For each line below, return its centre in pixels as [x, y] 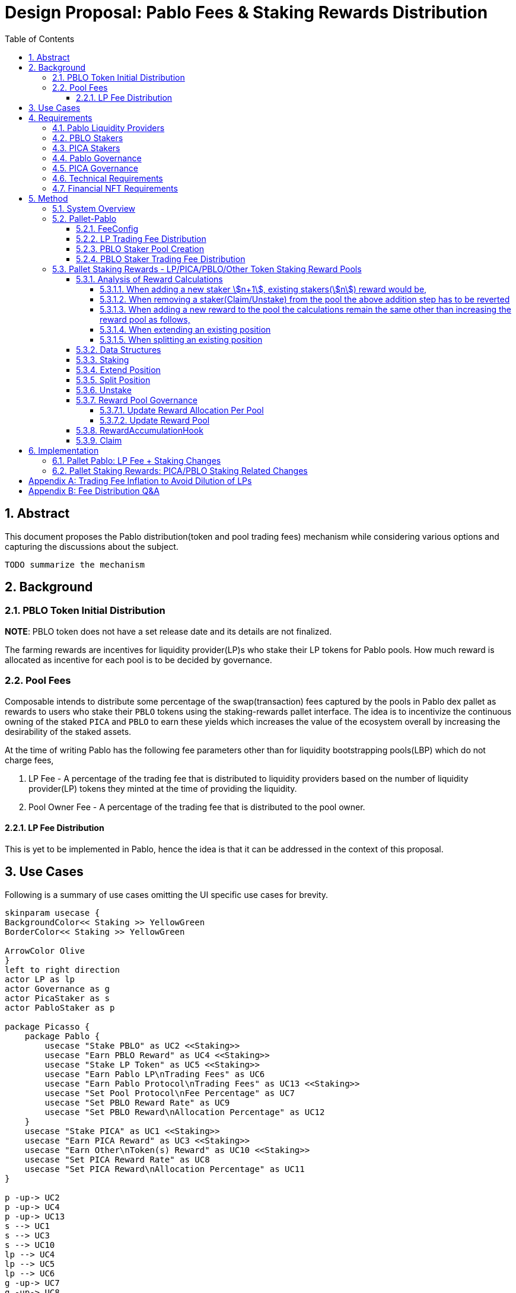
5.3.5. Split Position [113, 380]
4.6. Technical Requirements [108, 178]
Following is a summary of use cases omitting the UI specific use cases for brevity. [167, 894]
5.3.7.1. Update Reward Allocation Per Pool [182, 410]
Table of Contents [40, 39]
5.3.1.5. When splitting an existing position [181, 339]
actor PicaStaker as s [58, 998]
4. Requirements [60, 117]
